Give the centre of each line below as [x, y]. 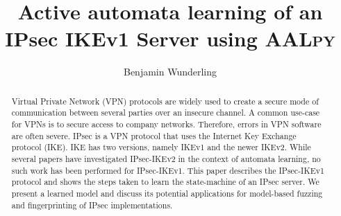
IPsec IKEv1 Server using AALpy [170, 38]
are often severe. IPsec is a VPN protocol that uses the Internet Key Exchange [154, 135]
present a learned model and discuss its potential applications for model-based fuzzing [167, 193]
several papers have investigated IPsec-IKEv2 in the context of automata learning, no [166, 158]
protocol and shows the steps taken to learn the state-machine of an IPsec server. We [165, 182]
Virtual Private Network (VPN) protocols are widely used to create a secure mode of [165, 101]
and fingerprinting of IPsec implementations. [92, 205]
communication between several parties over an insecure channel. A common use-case [166, 112]
